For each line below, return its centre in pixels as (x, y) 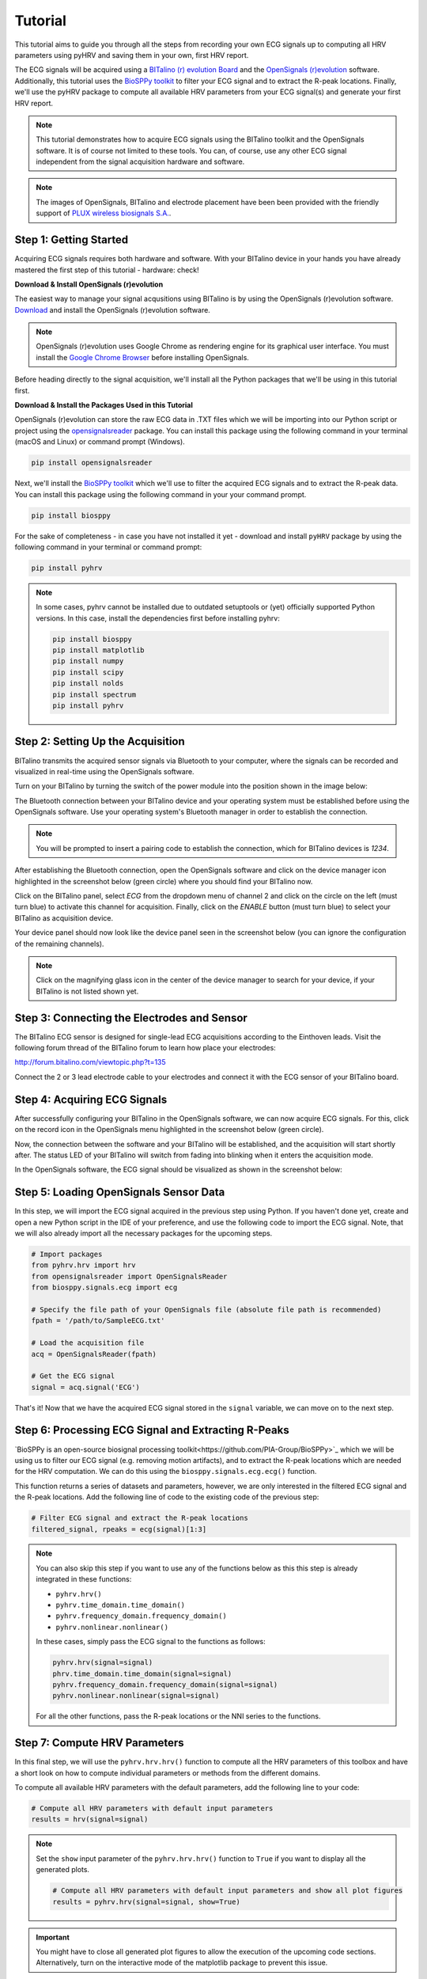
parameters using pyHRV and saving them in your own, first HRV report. (132, 55)
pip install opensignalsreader (92, 463)
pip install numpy (88, 661)
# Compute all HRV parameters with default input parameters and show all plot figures (228, 1891)
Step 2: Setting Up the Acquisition (100, 741)
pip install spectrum (94, 694)
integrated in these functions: (84, 1579)
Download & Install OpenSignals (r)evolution (89, 284)
